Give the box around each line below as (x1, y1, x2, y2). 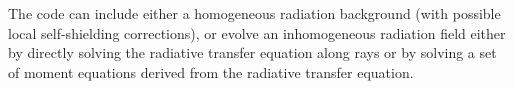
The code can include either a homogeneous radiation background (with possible (8, 3, 501, 23)
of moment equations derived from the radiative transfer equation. (8, 61, 414, 82)
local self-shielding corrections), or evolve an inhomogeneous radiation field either (8, 22, 506, 43)
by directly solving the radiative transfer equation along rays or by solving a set (8, 42, 497, 63)
